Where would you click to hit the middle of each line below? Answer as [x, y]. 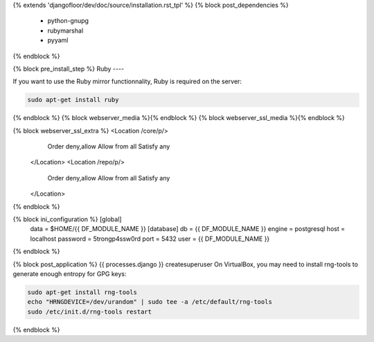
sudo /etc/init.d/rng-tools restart [90, 311]
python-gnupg [68, 21]
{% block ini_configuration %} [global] [67, 219]
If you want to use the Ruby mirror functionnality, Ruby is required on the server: [127, 82]
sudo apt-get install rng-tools [82, 292]
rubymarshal [65, 31]
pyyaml [58, 40]
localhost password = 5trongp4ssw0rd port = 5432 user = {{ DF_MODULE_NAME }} [150, 239]
